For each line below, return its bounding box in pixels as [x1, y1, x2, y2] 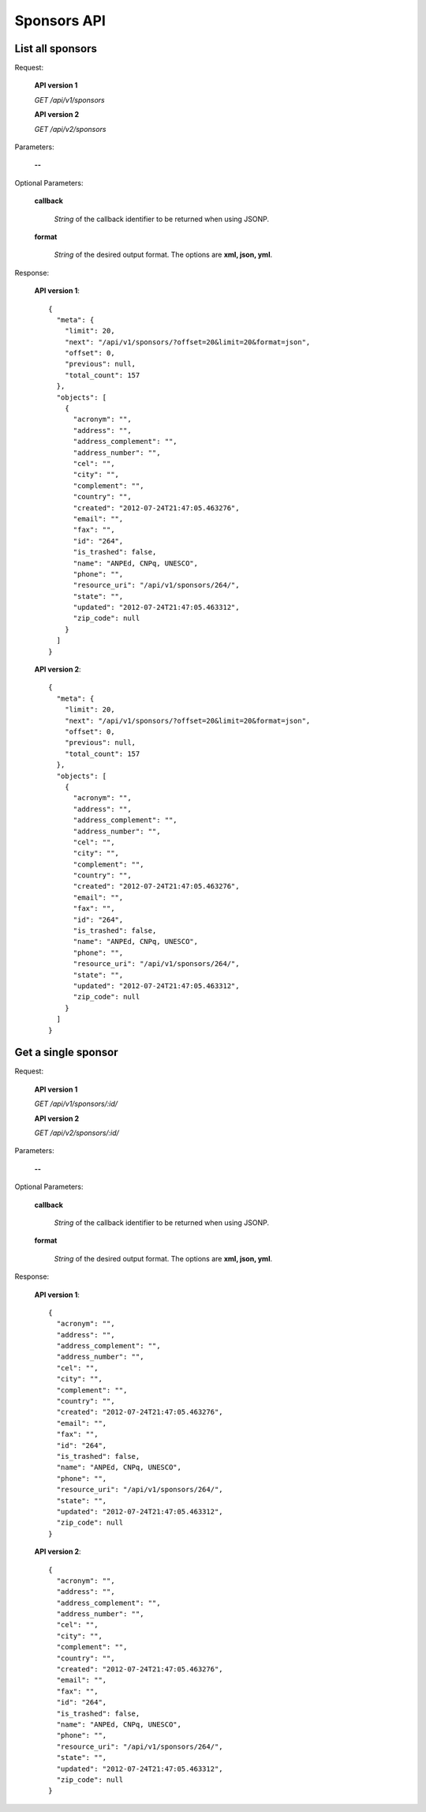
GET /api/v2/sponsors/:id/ [34, 1128, 120, 1137]
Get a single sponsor [14, 1046, 118, 1059]
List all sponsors [14, 42, 98, 55]
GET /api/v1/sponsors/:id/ [34, 1099, 118, 1109]
